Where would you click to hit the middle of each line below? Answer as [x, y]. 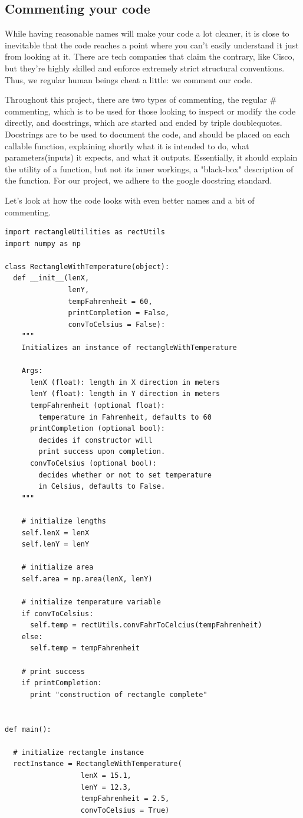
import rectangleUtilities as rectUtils [85, 232]
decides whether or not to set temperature [125, 475]
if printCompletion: [62, 683]
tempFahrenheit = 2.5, [125, 799]
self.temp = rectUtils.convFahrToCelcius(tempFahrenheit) [146, 625]
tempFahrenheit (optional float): [98, 406]
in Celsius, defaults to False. [102, 487]
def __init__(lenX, [51, 278]
